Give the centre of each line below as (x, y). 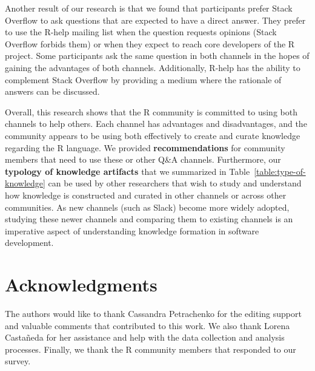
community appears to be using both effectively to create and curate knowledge (153, 135)
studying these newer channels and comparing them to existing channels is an (149, 219)
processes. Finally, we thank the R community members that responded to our (151, 349)
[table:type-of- (280, 171)
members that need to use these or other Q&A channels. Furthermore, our (143, 159)
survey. (18, 361)
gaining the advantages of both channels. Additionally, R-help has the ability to (153, 67)
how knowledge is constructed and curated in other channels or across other (146, 195)
